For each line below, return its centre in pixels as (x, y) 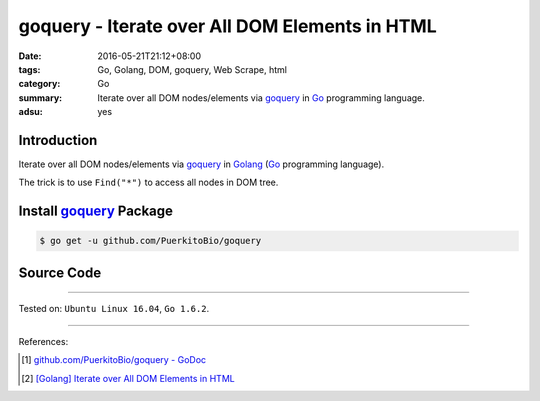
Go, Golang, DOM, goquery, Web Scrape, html (192, 69)
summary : (40, 97)
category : (39, 84)
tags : (29, 69)
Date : (30, 56)
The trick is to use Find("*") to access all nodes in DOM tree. (148, 182)
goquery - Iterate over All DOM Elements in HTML (227, 26)
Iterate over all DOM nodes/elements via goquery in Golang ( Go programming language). (201, 164)
